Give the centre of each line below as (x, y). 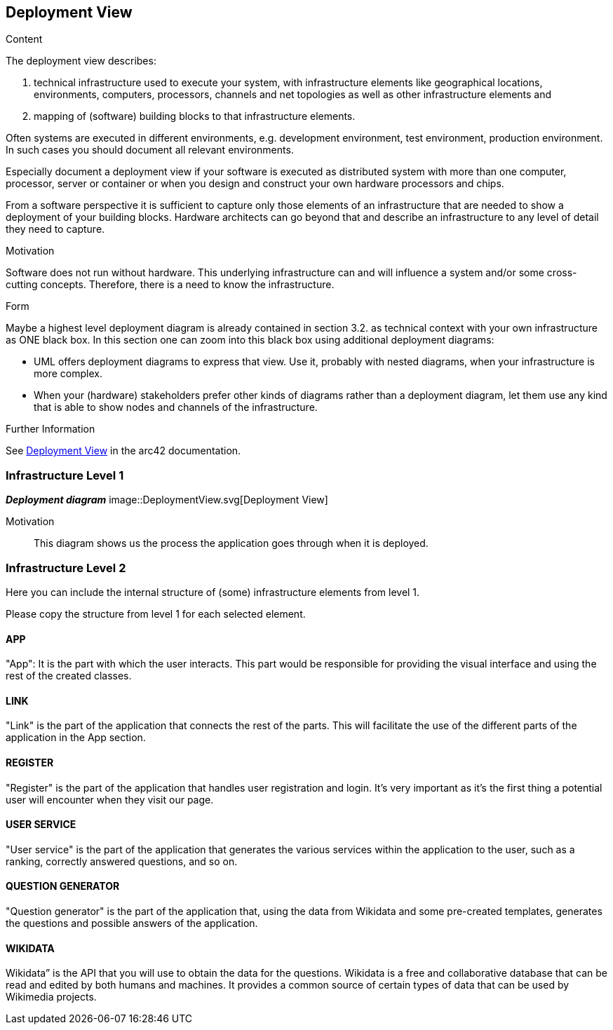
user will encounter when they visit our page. (110, 799)
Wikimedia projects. (51, 997)
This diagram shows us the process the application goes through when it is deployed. (231, 543)
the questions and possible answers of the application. (132, 923)
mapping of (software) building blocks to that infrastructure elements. (195, 116)
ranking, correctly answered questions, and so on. (122, 861)
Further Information (50, 429)
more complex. (68, 374)
